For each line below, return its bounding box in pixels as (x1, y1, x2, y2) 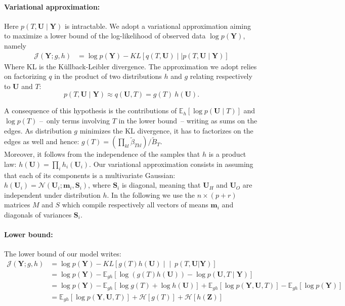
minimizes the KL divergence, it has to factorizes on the (79, 125, 253, 136)
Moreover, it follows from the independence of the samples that (4, 149, 200, 159)
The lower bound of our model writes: (4, 248, 121, 259)
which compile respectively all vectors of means (62, 199, 208, 210)
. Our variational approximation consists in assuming (89, 158, 253, 169)
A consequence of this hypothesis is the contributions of (4, 105, 177, 116)
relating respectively (190, 71, 252, 81)
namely (4, 40, 26, 51)
